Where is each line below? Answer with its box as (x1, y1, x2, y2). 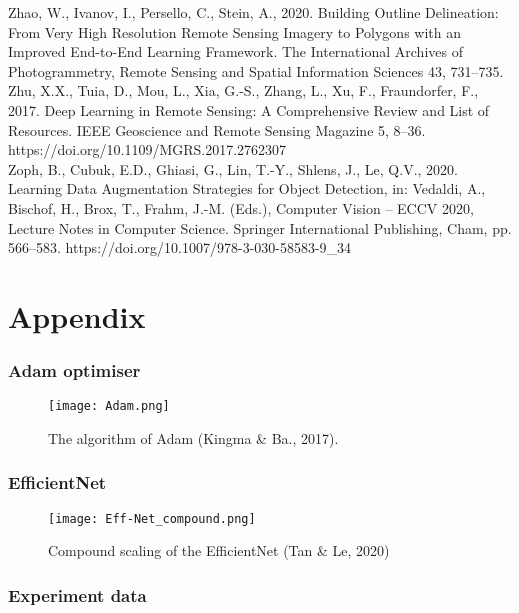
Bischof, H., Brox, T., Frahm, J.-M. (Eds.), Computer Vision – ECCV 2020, (8, 197, 474, 218)
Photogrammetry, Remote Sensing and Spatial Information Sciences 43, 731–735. (8, 60, 504, 81)
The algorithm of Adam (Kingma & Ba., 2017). (48, 427, 339, 448)
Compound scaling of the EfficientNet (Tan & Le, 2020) (48, 540, 390, 561)
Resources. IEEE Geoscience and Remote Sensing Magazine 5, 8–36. (8, 119, 426, 140)
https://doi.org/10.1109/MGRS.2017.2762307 (8, 139, 287, 160)
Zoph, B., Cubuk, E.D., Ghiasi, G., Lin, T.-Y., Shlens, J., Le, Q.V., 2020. (8, 158, 458, 179)
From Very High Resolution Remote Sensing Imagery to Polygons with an (8, 21, 462, 42)
